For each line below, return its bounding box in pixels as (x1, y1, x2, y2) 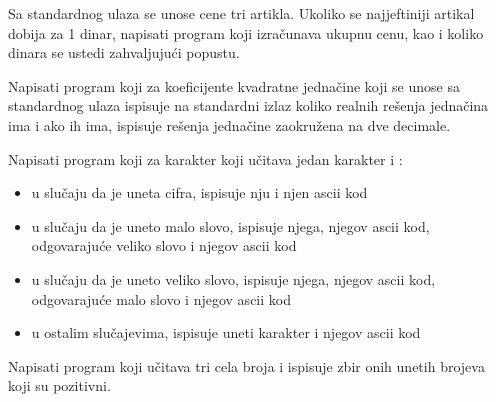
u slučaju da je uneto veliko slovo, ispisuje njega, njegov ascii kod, (31, 268, 436, 289)
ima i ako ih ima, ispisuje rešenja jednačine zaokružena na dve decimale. (8, 114, 451, 135)
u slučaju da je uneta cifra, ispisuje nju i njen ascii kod (31, 182, 368, 203)
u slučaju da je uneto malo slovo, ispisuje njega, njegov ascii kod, (31, 215, 430, 236)
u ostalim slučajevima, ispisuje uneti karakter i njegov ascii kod (31, 322, 421, 343)
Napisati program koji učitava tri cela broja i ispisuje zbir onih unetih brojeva (8, 355, 485, 376)
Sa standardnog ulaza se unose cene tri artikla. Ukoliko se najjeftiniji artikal (8, 3, 475, 23)
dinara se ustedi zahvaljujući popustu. (8, 42, 240, 63)
